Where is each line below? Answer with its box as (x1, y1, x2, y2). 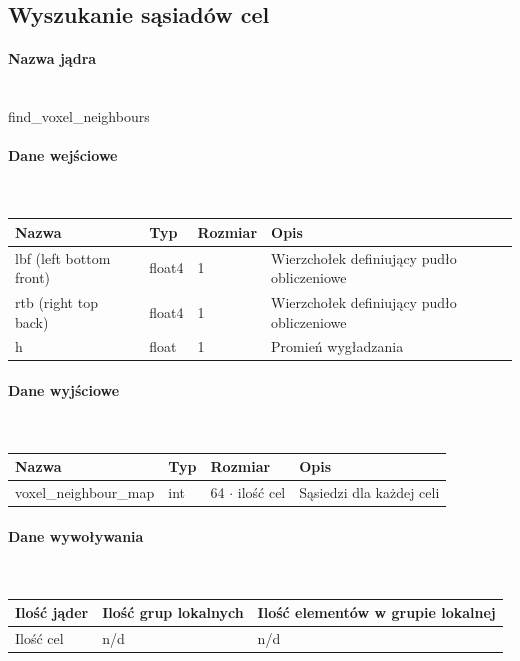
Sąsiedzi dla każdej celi (299, 482, 440, 503)
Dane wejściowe (8, 145, 118, 166)
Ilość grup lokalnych (102, 602, 244, 623)
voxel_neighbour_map (15, 482, 155, 503)
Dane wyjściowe (8, 380, 120, 401)
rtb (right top (15, 291, 98, 312)
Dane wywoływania (8, 525, 144, 546)
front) (15, 267, 51, 288)
